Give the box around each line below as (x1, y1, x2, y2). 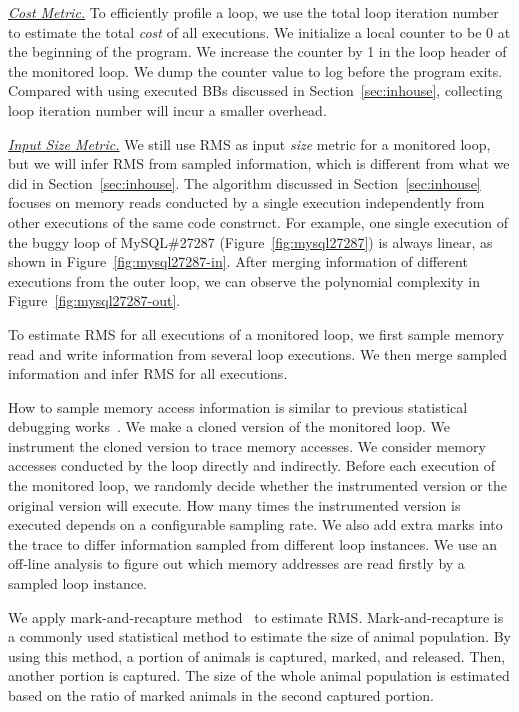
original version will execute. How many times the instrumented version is (8, 494, 461, 515)
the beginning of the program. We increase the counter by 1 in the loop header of (8, 41, 507, 62)
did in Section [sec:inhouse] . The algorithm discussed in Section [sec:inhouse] (8, 172, 481, 193)
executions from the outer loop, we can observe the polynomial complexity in (8, 270, 480, 291)
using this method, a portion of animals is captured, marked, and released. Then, (8, 645, 506, 666)
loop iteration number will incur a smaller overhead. (8, 99, 327, 120)
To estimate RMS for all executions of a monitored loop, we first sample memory (8, 323, 505, 344)
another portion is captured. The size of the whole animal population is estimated (8, 665, 510, 686)
